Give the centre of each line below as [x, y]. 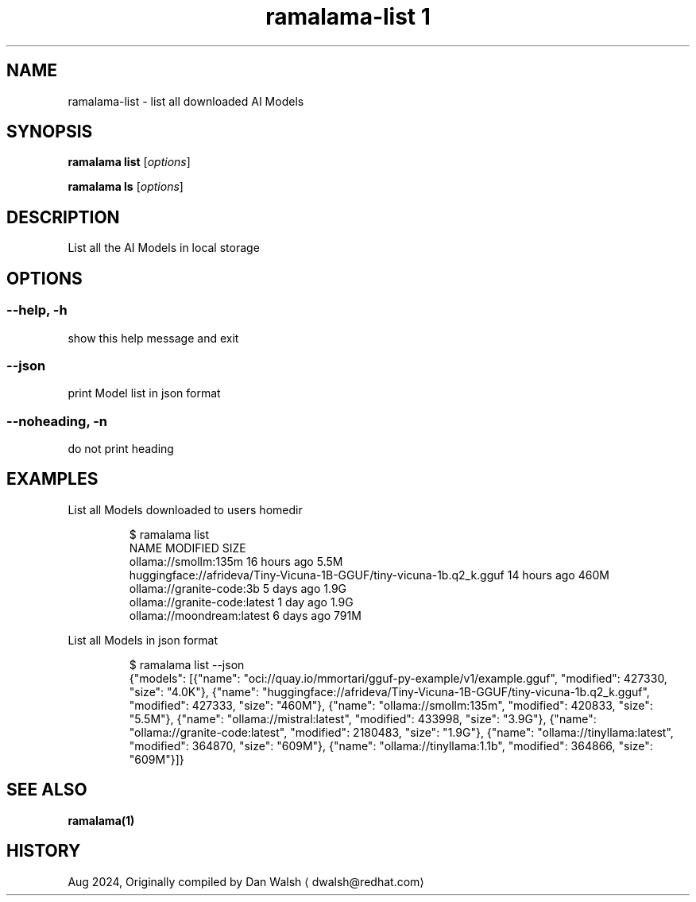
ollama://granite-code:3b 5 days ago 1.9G [238, 588]
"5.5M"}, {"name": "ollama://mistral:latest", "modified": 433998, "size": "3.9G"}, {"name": [363, 718]
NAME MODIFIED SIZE [188, 548]
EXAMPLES [52, 479]
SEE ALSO [47, 790]
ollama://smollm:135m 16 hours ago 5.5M [236, 561]
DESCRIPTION [63, 217]
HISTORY [44, 851]
